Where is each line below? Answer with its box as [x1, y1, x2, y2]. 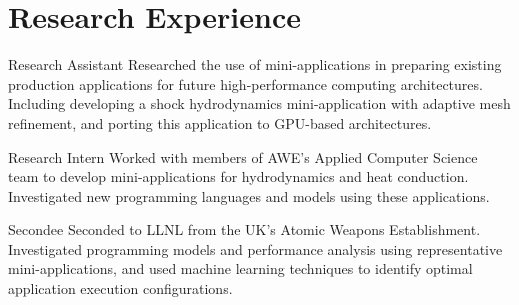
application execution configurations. [8, 278, 233, 299]
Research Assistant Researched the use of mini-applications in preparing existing [8, 54, 502, 75]
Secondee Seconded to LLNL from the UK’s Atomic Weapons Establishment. [8, 219, 481, 240]
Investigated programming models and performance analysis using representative [8, 238, 503, 259]
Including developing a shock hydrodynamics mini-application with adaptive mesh [8, 93, 511, 114]
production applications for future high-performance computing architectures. [8, 73, 483, 94]
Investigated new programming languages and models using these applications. [8, 185, 490, 206]
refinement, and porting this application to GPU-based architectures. [8, 112, 432, 133]
